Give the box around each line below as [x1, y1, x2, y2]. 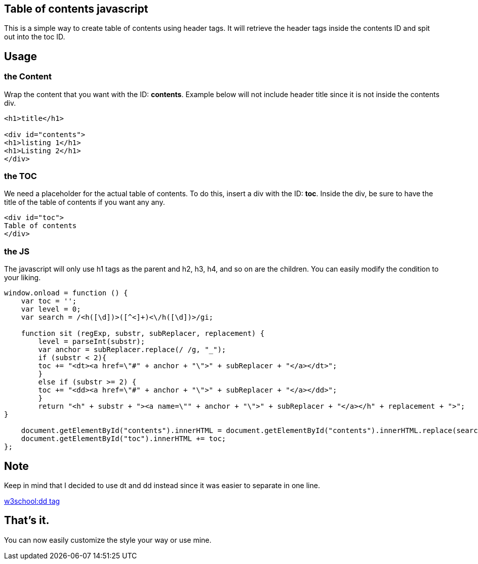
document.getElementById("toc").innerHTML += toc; [21, 435, 226, 443]
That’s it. [4, 514, 50, 527]
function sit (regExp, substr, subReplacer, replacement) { [21, 329, 265, 338]
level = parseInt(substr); [38, 337, 145, 346]
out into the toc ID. [4, 32, 65, 41]
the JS [4, 246, 30, 256]
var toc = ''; [21, 297, 77, 306]
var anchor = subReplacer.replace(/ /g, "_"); [38, 345, 226, 354]
